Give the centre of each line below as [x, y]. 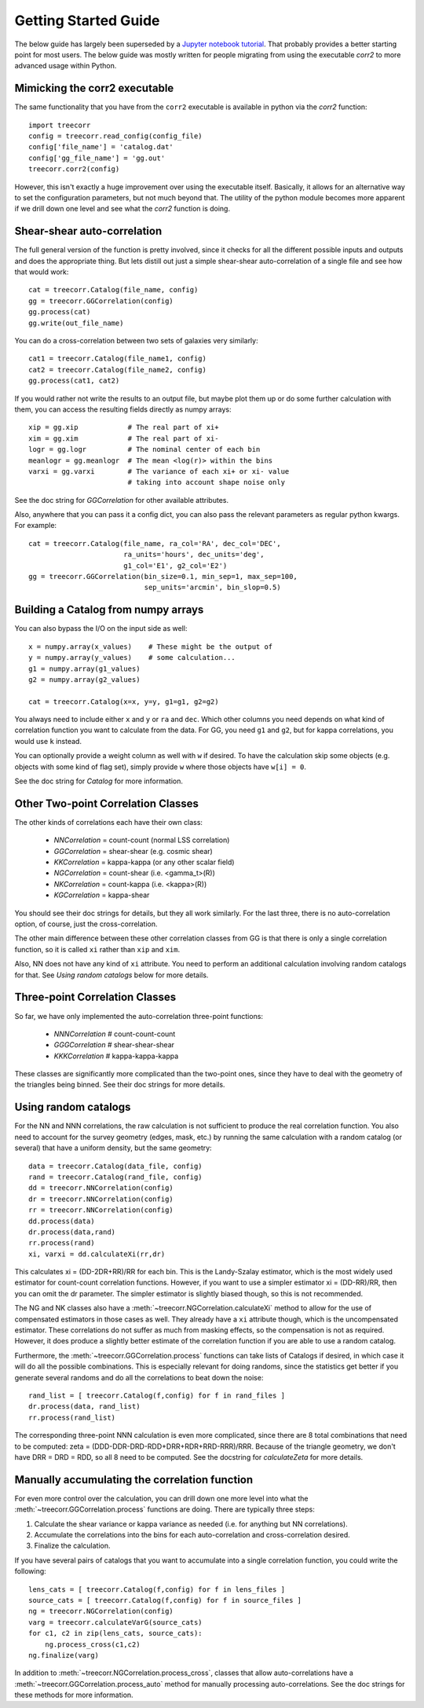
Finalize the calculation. [72, 1546]
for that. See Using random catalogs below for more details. [111, 975]
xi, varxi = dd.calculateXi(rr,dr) [97, 1254]
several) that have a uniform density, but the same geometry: [113, 1148]
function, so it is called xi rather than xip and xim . [97, 949]
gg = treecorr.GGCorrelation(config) [101, 301]
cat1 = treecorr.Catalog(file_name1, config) [118, 359]
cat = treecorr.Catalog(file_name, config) [113, 290]
